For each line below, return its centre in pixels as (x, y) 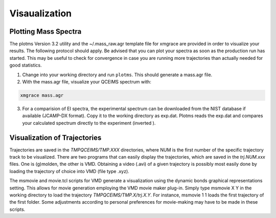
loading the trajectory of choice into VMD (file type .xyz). (70, 171)
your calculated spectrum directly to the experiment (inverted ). (89, 123)
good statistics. (26, 65)
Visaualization (41, 13)
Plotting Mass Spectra (45, 31)
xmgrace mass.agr (42, 95)
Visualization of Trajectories (55, 137)
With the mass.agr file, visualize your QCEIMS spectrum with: (87, 82)
